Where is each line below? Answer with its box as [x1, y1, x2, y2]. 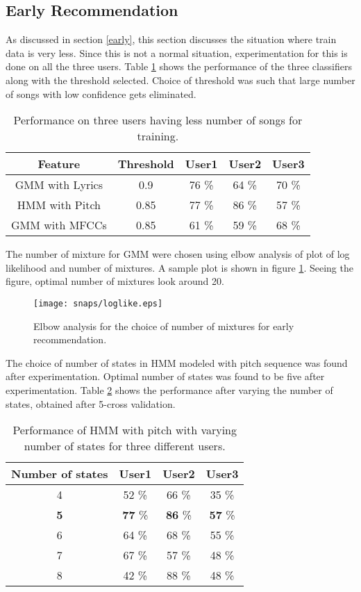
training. [137, 128, 179, 145]
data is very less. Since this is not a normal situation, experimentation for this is [6, 45, 348, 60]
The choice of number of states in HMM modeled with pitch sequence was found [6, 355, 348, 370]
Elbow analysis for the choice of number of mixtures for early [33, 318, 294, 333]
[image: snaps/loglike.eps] [33, 298, 163, 309]
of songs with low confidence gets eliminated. [6, 86, 196, 101]
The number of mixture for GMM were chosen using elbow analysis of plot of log [6, 247, 350, 261]
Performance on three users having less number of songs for [13, 112, 303, 129]
